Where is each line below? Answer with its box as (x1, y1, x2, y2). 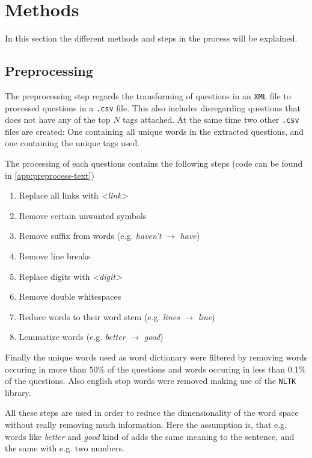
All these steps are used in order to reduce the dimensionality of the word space (5, 406, 299, 419)
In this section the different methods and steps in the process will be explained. (5, 32, 298, 45)
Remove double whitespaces (19, 290, 121, 303)
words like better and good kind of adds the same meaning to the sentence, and (5, 430, 295, 442)
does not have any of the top (5, 113, 111, 126)
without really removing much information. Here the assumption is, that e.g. (5, 418, 287, 431)
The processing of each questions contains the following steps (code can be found (5, 157, 303, 170)
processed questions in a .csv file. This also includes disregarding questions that (5, 101, 301, 114)
